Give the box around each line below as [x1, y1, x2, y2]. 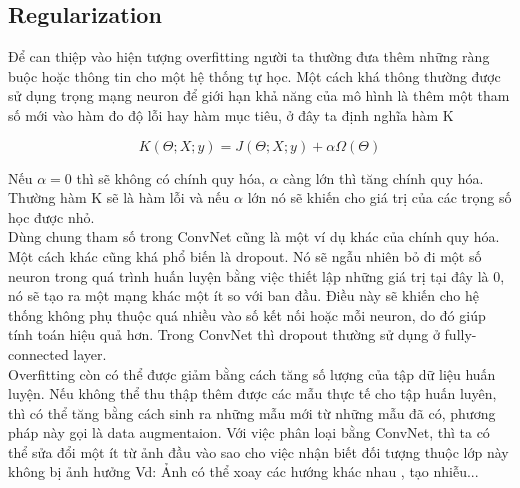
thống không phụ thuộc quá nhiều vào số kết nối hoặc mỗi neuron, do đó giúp [8, 304, 486, 325]
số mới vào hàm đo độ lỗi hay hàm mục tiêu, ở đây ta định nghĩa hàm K [8, 104, 454, 125]
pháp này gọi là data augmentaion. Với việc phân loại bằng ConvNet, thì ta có [8, 422, 490, 443]
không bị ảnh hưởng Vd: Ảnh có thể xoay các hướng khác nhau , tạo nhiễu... [8, 461, 479, 482]
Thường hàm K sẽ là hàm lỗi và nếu [8, 187, 230, 208]
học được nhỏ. [8, 206, 95, 227]
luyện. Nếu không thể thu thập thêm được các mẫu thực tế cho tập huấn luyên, [8, 383, 497, 404]
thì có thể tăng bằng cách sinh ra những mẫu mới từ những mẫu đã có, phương [8, 402, 496, 423]
